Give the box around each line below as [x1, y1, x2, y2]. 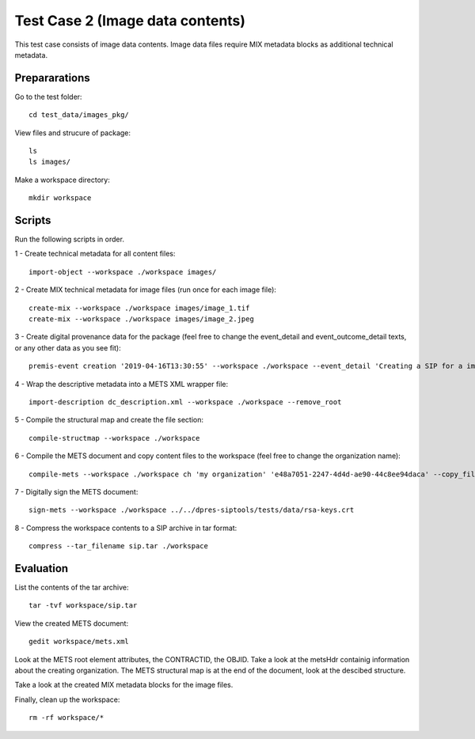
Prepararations [14, 71, 90, 85]
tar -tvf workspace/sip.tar [28, 601, 138, 610]
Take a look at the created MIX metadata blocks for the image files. [14, 680, 234, 690]
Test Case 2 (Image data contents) [14, 12, 245, 29]
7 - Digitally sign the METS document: [14, 487, 139, 496]
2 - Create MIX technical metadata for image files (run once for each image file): [14, 285, 277, 294]
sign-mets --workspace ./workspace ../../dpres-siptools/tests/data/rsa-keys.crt [28, 506, 355, 514]
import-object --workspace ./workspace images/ [28, 267, 217, 276]
